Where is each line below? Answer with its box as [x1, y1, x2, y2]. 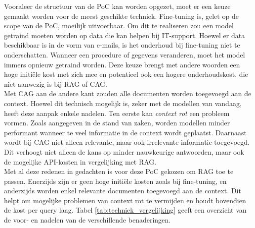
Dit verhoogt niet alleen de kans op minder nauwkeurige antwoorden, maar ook [4, 146, 244, 157]
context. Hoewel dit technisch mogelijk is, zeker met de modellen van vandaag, [4, 98, 242, 108]
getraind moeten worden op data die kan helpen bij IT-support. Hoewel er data [4, 30, 245, 40]
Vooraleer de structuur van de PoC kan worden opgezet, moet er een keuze [4, 1, 231, 11]
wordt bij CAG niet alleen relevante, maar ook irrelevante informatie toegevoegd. [4, 137, 250, 147]
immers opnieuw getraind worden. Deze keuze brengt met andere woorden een [4, 59, 240, 69]
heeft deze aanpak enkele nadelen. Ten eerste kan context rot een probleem [4, 108, 230, 118]
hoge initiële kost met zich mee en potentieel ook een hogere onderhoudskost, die [4, 69, 248, 79]
